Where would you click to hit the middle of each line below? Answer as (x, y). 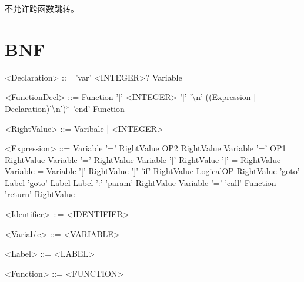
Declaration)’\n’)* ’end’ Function (65, 108)
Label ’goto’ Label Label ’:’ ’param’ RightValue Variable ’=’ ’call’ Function (141, 182)
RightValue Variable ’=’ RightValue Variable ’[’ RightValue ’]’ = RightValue (143, 159)
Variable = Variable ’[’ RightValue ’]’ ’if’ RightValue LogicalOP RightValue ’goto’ (152, 171)
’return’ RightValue (40, 194)
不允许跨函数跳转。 (42, 8)
